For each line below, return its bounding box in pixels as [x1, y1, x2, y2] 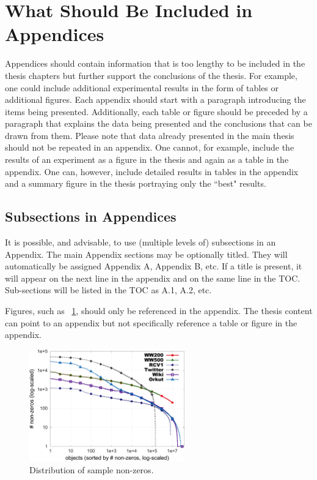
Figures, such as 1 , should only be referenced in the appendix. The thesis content [5, 304, 313, 317]
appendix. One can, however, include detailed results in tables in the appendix [5, 165, 299, 178]
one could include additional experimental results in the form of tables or [5, 81, 279, 94]
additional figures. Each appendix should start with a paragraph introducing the [5, 93, 306, 106]
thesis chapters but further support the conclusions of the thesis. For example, [5, 69, 297, 81]
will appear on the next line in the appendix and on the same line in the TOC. [5, 271, 301, 284]
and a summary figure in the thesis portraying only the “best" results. [5, 177, 266, 190]
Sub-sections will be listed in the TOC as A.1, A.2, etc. [5, 283, 212, 296]
